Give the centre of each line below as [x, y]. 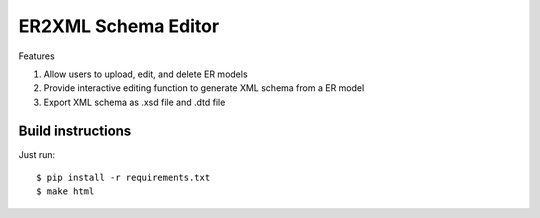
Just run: [37, 154]
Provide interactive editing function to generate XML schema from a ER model [204, 88]
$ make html [65, 191]
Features [36, 56]
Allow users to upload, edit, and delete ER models [146, 74]
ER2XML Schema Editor [119, 26]
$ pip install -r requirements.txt [123, 178]
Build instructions [75, 130]
